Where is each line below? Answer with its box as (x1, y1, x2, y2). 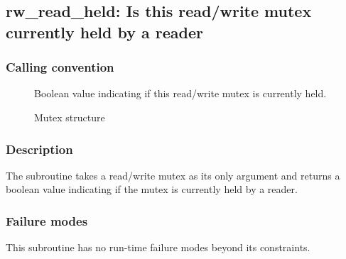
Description (6, 140, 73, 158)
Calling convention (6, 58, 114, 76)
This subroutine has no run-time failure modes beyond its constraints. (6, 240, 310, 255)
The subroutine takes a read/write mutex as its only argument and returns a (6, 167, 340, 182)
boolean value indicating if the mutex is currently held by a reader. (6, 182, 298, 197)
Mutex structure (34, 109, 105, 124)
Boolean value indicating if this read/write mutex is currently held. (34, 86, 327, 101)
